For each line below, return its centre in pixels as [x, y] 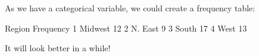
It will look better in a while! [58, 48]
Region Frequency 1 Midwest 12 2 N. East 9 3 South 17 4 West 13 [126, 28]
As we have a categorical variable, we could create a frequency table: [130, 8]
